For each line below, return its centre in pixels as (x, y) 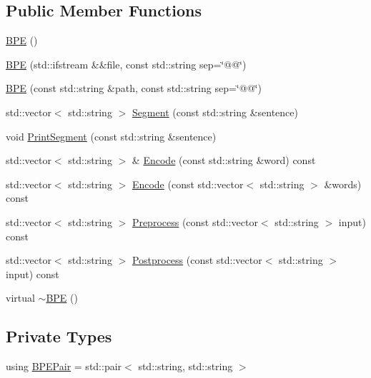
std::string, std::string (185, 366)
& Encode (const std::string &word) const (224, 160)
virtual (20, 298)
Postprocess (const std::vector (197, 260)
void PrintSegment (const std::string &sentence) (111, 136)
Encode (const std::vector (188, 184)
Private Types (59, 336)
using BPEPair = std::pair (64, 366)
